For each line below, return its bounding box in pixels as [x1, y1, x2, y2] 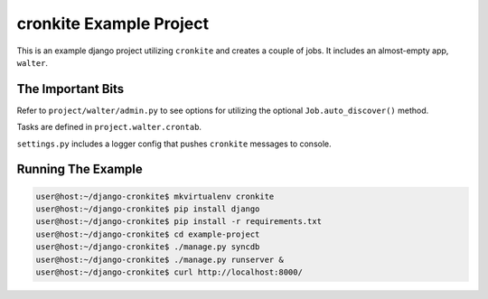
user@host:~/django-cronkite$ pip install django [35, 204, 260, 214]
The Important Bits [16, 81, 125, 97]
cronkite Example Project [16, 14, 210, 33]
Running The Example [16, 162, 144, 177]
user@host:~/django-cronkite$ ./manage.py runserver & [35, 254, 284, 265]
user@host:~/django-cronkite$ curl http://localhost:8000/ [35, 266, 303, 277]
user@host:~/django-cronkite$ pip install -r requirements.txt [35, 217, 323, 227]
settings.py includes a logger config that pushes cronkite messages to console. [16, 138, 332, 149]
